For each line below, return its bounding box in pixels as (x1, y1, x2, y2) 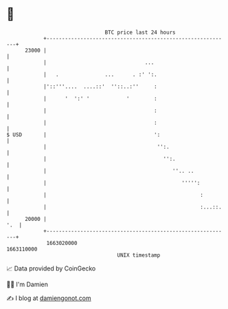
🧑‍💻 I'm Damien (6, 280, 49, 288)
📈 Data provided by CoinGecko (6, 264, 96, 273)
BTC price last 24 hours (104, 29, 176, 36)
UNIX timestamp (117, 251, 161, 259)
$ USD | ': (6, 131, 161, 138)
